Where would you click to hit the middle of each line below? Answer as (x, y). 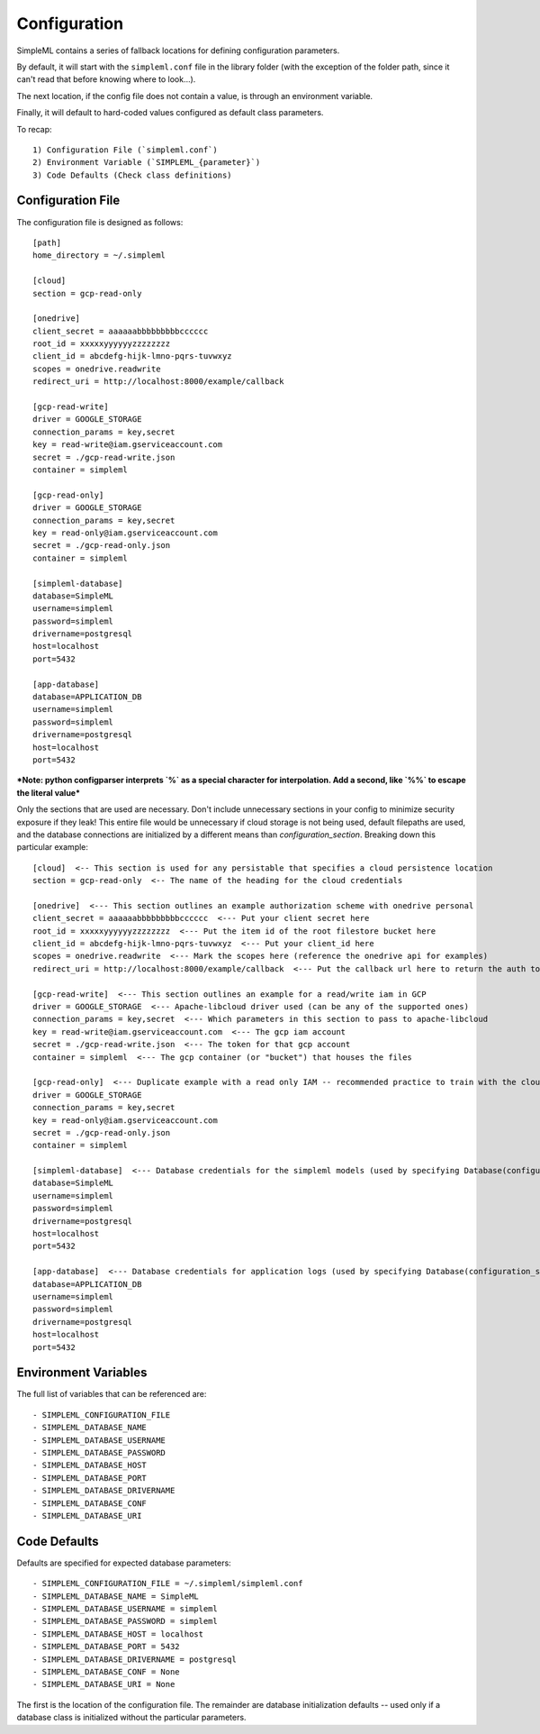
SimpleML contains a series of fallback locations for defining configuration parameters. (178, 50)
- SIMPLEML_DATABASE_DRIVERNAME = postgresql (135, 1659)
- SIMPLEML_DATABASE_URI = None (104, 1684)
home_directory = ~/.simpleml (99, 256)
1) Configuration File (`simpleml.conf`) (125, 150)
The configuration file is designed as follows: (100, 222)
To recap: (35, 129)
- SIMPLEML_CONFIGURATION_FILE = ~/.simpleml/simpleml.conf (168, 1583)
